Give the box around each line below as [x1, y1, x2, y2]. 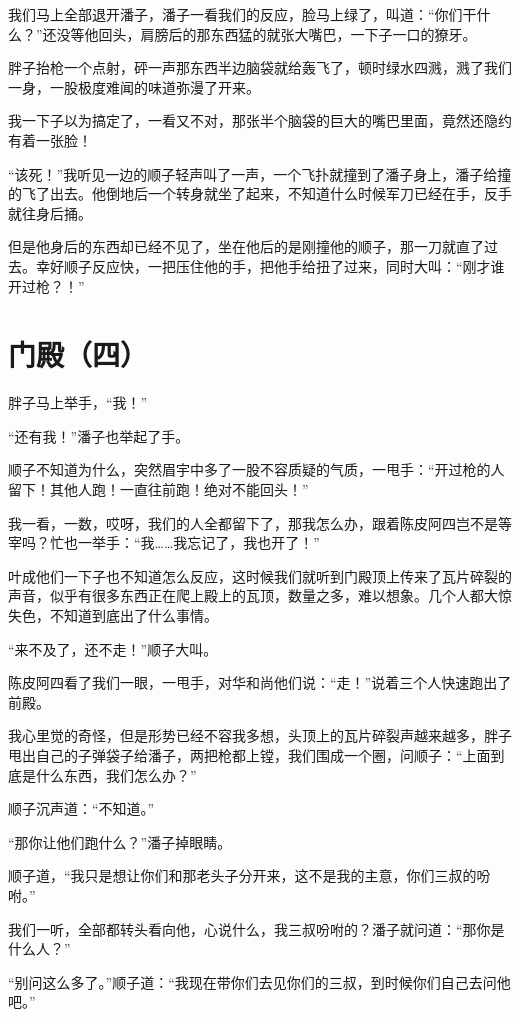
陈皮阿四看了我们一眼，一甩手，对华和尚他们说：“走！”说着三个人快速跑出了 [8, 672, 512, 693]
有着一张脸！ [8, 129, 92, 150]
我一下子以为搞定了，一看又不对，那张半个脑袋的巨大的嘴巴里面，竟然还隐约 [8, 110, 512, 131]
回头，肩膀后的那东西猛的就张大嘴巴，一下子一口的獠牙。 [98, 23, 477, 44]
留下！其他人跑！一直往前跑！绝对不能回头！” [8, 479, 309, 500]
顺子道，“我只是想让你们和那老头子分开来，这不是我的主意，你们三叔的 [8, 865, 477, 886]
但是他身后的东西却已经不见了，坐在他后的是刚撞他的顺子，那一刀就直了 [8, 236, 484, 257]
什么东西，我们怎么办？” [35, 764, 197, 785]
